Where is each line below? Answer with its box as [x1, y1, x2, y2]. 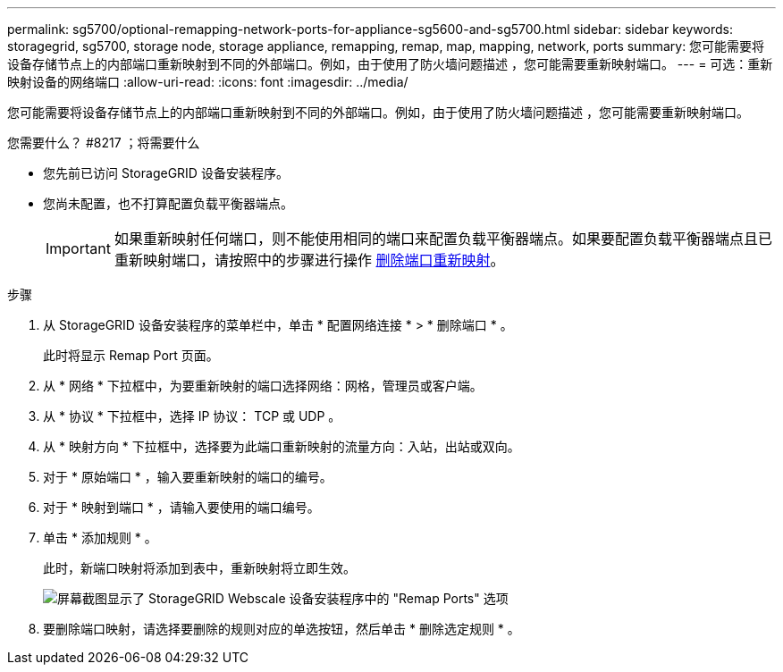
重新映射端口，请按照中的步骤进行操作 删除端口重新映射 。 [114, 251, 505, 269]
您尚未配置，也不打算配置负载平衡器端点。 [43, 196, 293, 211]
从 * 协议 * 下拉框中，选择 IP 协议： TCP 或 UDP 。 [43, 408, 341, 424]
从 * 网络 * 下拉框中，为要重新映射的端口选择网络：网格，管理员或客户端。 [43, 378, 483, 393]
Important [46, 239, 111, 257]
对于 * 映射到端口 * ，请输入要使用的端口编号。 [43, 500, 320, 515]
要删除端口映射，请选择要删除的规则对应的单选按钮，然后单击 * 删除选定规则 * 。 [43, 621, 520, 636]
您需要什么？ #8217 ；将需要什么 [7, 135, 200, 150]
